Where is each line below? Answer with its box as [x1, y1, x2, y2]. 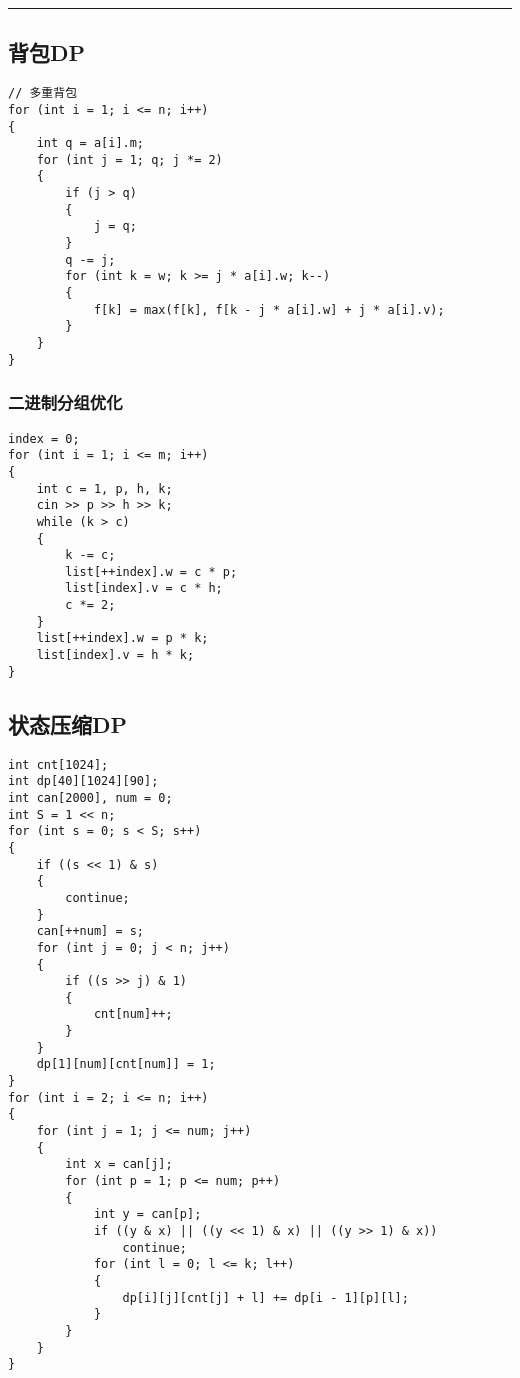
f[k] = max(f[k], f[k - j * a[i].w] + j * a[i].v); [93, 302, 445, 317]
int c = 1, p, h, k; [36, 481, 173, 496]
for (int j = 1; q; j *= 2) [36, 152, 223, 167]
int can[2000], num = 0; [8, 790, 173, 805]
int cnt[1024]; [8, 757, 109, 772]
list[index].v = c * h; [65, 581, 223, 596]
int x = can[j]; [65, 1157, 173, 1172]
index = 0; [8, 431, 80, 446]
